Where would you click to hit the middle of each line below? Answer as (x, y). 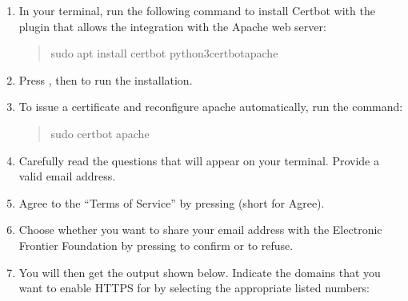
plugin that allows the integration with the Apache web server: (172, 26)
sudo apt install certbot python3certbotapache (164, 53)
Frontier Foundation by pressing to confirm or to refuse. (156, 245)
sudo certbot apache (100, 133)
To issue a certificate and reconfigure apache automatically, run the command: (211, 107)
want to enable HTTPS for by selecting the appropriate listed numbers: (194, 288)
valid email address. (67, 176)
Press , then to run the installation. (106, 79)
